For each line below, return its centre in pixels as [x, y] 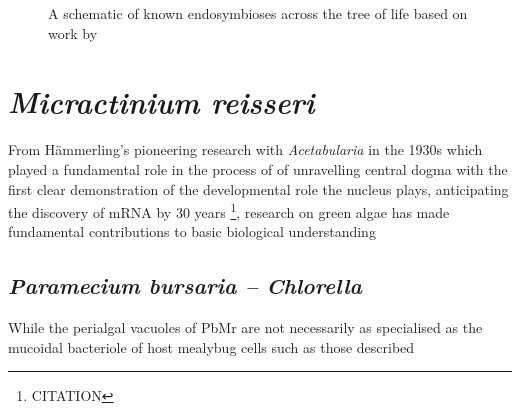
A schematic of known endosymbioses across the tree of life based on [258, 13]
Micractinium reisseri [161, 102]
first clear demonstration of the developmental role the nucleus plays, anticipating [258, 188]
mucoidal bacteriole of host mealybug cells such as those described [211, 346]
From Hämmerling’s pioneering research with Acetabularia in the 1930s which [245, 149]
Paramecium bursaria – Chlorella [185, 285]
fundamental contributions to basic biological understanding [192, 231]
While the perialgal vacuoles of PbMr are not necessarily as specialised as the [245, 327]
